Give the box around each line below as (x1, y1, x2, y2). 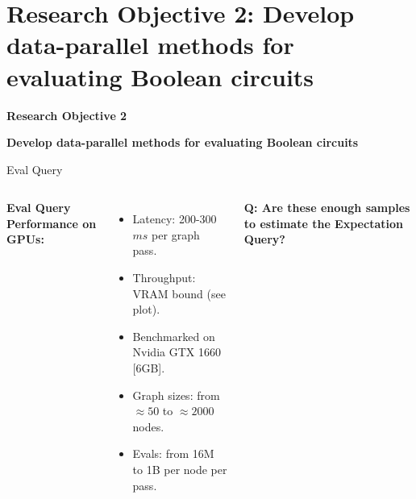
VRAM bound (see (132, 285, 226, 301)
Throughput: (132, 269, 196, 286)
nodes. (132, 418, 164, 435)
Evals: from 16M (132, 445, 214, 462)
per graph (152, 226, 200, 243)
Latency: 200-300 (132, 210, 217, 227)
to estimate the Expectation (243, 214, 403, 231)
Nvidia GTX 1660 (132, 343, 221, 360)
